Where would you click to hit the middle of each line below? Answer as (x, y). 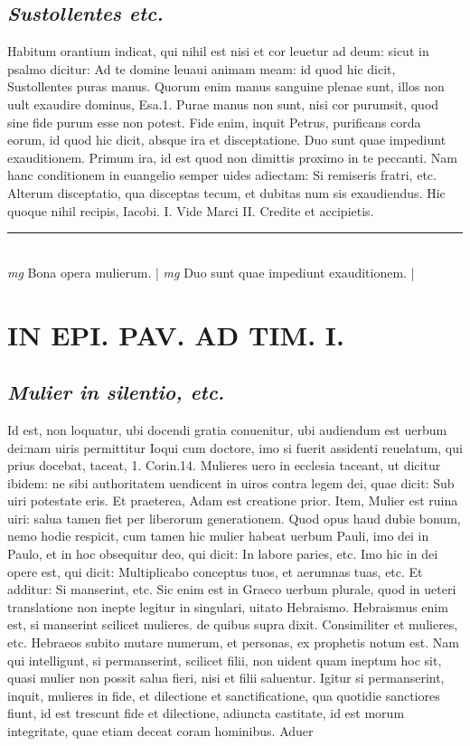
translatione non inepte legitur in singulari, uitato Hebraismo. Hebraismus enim (228, 606)
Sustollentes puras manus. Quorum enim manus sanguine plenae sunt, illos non (226, 86)
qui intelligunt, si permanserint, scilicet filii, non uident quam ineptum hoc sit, (225, 660)
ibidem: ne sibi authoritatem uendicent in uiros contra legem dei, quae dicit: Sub (231, 482)
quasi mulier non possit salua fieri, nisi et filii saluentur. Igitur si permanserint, (226, 678)
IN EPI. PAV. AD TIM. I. (176, 334)
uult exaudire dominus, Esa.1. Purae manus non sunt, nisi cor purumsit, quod (223, 104)
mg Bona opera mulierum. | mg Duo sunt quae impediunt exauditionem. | (211, 272)
